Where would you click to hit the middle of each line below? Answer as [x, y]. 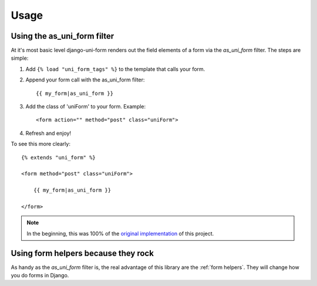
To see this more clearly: [41, 144]
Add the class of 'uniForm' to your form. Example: [86, 107]
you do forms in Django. [40, 275]
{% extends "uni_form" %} [59, 157]
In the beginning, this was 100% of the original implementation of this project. [120, 233]
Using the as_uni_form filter [63, 36]
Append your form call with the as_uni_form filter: [85, 80]
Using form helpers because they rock [82, 253]
